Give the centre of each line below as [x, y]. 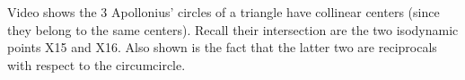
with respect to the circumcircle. [97, 64]
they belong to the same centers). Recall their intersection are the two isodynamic [233, 29]
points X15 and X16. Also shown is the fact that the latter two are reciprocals [222, 47]
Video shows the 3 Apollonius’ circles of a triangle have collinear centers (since [224, 12]
